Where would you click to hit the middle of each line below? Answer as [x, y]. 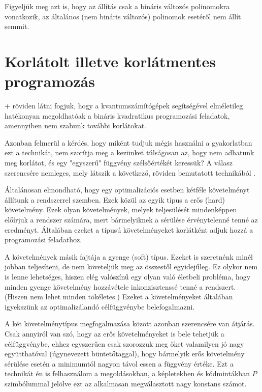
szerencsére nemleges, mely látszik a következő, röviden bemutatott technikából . [130, 172]
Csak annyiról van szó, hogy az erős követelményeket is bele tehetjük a [114, 333]
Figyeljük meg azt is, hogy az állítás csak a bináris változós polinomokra [117, 6]
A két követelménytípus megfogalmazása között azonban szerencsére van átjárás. [130, 324]
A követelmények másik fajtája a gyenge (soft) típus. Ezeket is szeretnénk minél [129, 256]
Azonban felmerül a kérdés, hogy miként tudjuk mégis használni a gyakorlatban [128, 142]
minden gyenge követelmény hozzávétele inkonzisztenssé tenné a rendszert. [120, 286]
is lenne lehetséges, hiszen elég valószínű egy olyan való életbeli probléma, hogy [128, 276]
